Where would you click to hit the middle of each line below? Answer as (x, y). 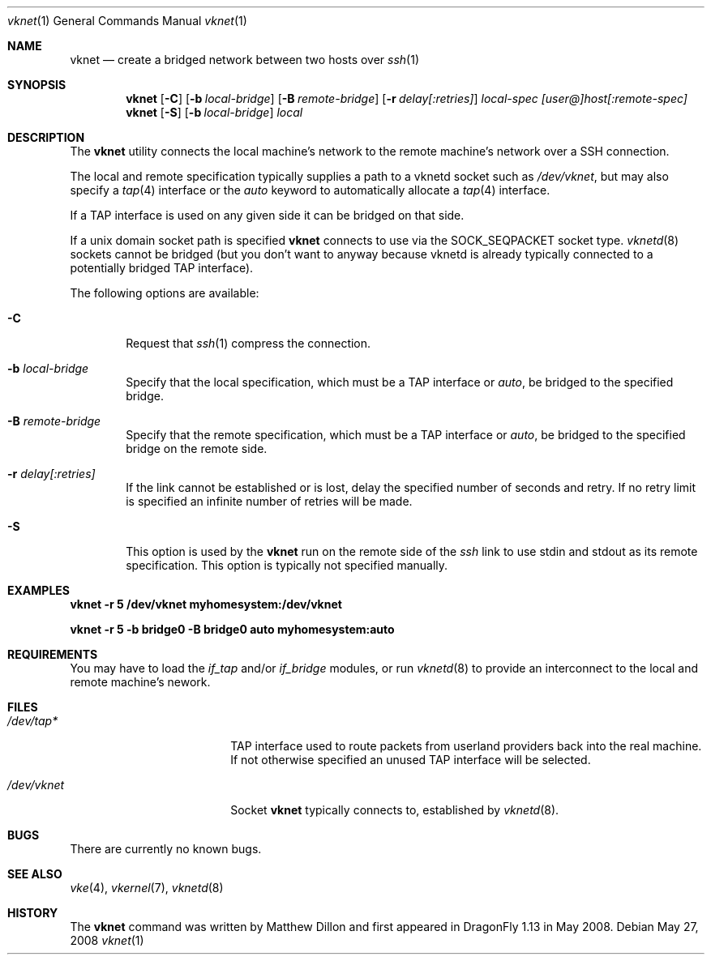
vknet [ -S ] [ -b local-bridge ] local (214, 112)
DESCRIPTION (46, 137)
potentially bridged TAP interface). (162, 268)
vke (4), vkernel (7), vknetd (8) (147, 888)
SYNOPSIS (37, 85)
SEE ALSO (35, 874)
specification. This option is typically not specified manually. (287, 565)
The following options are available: (165, 293)
